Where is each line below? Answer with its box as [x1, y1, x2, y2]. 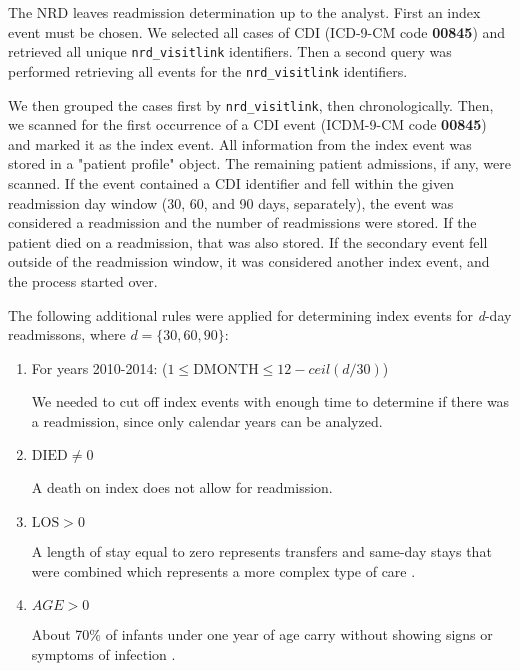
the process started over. [8, 270, 158, 291]
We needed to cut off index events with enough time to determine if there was [31, 391, 510, 412]
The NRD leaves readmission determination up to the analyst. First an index [8, 2, 481, 22]
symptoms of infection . [31, 643, 176, 664]
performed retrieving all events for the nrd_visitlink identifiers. [8, 60, 408, 81]
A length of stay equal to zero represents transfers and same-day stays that [31, 541, 492, 562]
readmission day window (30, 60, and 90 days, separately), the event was [8, 192, 454, 213]
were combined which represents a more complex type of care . [31, 560, 416, 581]
